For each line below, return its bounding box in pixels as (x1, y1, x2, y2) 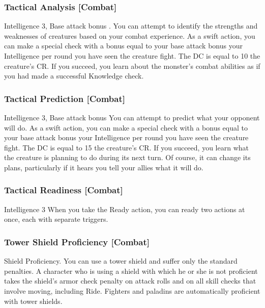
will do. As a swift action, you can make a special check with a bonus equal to (4, 122, 248, 133)
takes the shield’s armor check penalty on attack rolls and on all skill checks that (4, 275, 256, 286)
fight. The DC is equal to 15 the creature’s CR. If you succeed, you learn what (4, 142, 249, 152)
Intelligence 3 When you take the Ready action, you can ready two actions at (4, 203, 245, 214)
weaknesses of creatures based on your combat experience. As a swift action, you (4, 30, 255, 41)
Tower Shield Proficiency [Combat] (4, 235, 150, 248)
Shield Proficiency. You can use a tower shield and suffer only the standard (4, 255, 238, 266)
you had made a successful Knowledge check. (4, 70, 144, 81)
